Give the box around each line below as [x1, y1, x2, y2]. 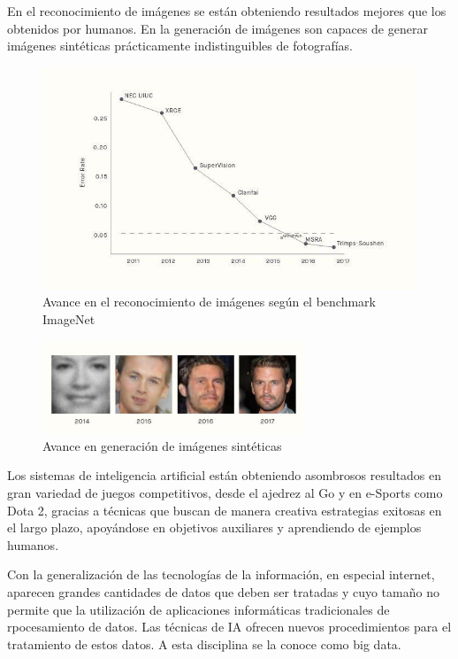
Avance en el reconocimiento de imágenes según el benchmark [42, 292, 377, 311]
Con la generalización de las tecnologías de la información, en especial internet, [7, 565, 435, 584]
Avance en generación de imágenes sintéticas [42, 436, 282, 454]
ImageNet [42, 309, 95, 328]
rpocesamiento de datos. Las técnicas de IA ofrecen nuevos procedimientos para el [7, 617, 452, 636]
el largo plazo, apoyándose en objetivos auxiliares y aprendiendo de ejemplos [7, 518, 422, 537]
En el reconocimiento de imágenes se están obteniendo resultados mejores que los [7, 2, 447, 19]
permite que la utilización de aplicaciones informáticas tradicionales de [7, 600, 390, 618]
